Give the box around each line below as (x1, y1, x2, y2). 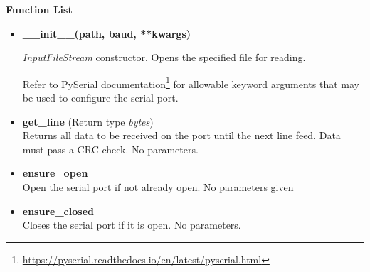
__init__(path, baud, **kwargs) (22, 26, 191, 40)
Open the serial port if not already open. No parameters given (22, 180, 294, 194)
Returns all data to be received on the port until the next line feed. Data (22, 128, 341, 143)
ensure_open (22, 165, 88, 180)
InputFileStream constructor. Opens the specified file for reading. (22, 50, 306, 65)
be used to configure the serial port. (22, 90, 179, 105)
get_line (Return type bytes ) (22, 114, 154, 129)
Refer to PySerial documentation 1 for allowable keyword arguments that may (22, 74, 359, 91)
